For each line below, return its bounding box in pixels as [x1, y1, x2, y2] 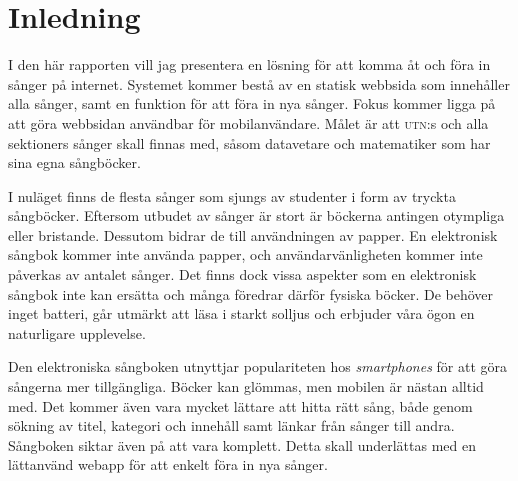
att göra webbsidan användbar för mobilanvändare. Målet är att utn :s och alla [8, 112, 489, 133]
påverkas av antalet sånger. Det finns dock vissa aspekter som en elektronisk [8, 264, 477, 285]
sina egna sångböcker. [8, 152, 141, 173]
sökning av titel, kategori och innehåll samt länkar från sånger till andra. [8, 415, 455, 436]
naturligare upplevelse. [8, 322, 146, 343]
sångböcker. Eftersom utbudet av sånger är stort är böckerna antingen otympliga [8, 205, 505, 226]
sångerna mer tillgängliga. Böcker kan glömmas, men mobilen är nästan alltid [8, 376, 484, 397]
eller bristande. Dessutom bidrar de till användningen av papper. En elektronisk [8, 224, 498, 245]
